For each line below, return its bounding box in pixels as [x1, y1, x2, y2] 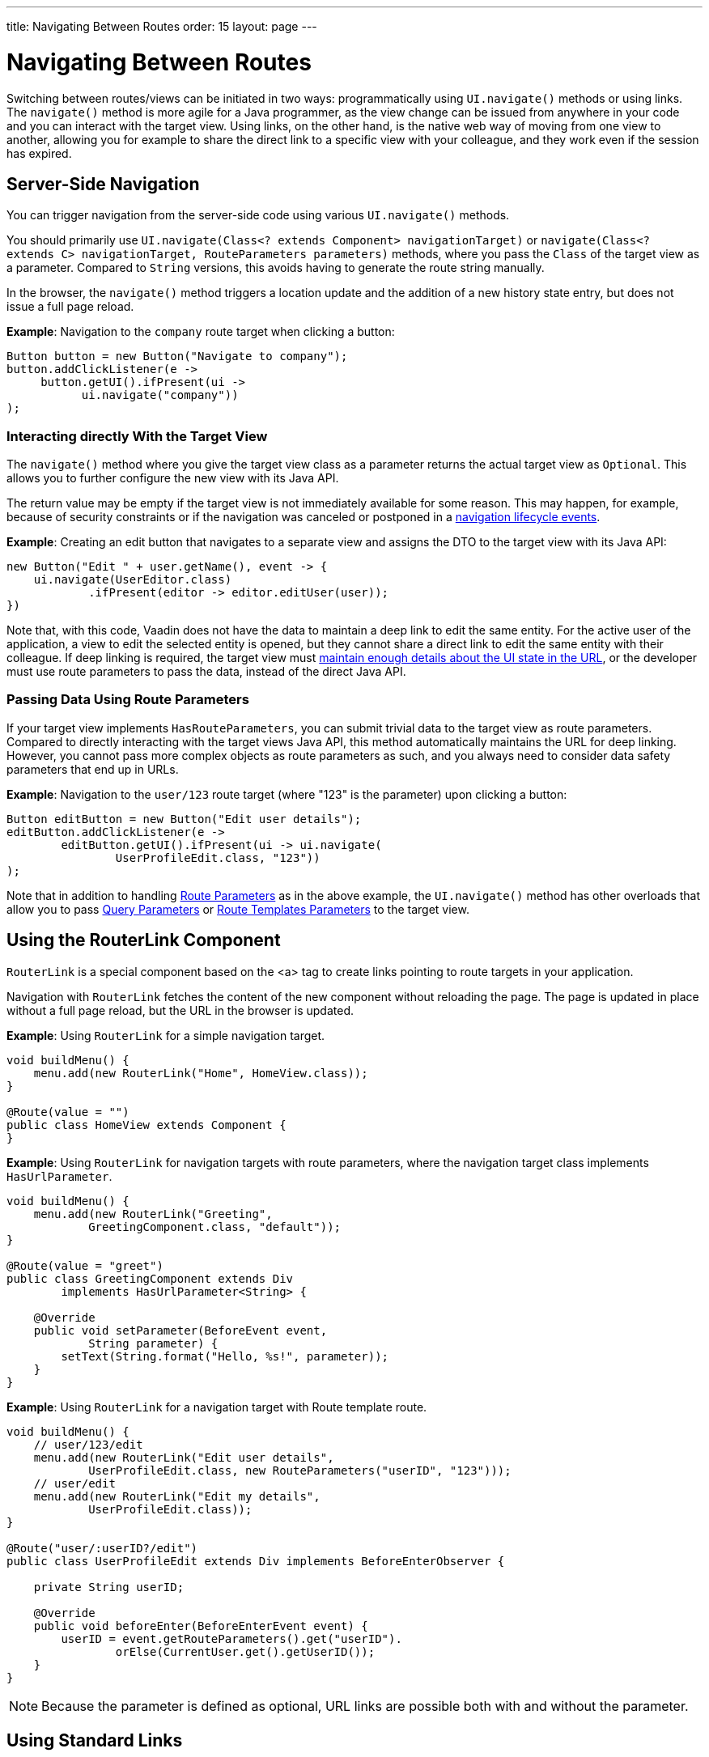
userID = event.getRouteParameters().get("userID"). [61, 1632, 402, 1645]
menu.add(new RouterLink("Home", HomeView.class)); [33, 1066, 368, 1080]
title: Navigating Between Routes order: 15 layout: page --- [6, 19, 317, 33]
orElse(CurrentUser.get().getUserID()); [115, 1645, 376, 1658]
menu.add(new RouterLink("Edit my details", [33, 1489, 321, 1503]
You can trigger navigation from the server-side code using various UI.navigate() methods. [6, 208, 510, 223]
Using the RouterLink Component [6, 930, 281, 951]
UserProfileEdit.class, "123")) [115, 851, 321, 864]
